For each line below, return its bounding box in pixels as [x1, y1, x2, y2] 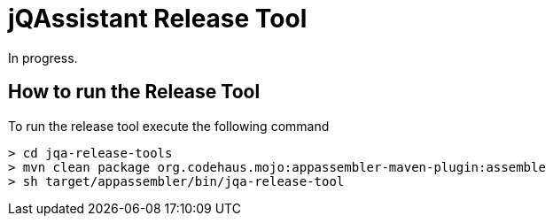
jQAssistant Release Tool [8, 4, 308, 34]
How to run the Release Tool [8, 81, 261, 104]
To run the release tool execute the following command [8, 118, 330, 134]
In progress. [8, 50, 78, 65]
